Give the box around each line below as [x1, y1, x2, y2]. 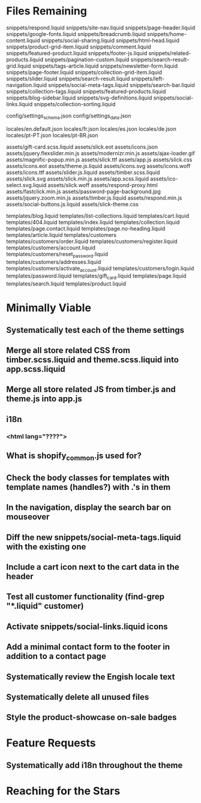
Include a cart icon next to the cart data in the [6, 562, 180, 572]
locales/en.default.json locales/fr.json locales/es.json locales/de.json [6, 125, 177, 133]
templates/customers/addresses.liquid [6, 258, 101, 265]
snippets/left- [131, 75, 165, 82]
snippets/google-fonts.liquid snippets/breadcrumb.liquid [6, 30, 146, 37]
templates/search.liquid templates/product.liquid [6, 280, 126, 287]
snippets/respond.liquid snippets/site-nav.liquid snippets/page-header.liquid [6, 24, 196, 31]
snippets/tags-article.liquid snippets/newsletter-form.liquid [32, 62, 178, 70]
